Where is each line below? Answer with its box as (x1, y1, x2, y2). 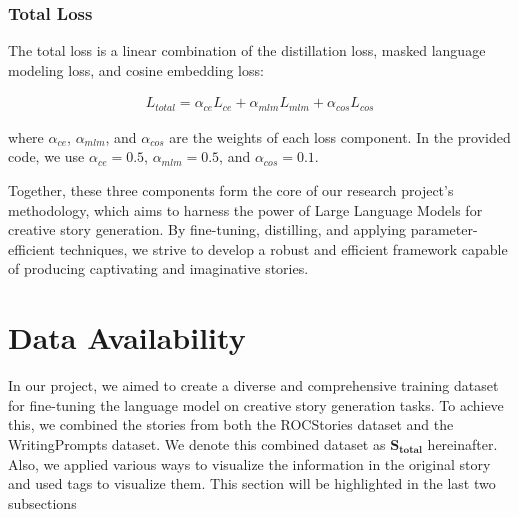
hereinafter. (427, 433, 498, 454)
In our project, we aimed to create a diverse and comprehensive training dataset (8, 375, 499, 396)
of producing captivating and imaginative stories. (8, 258, 309, 279)
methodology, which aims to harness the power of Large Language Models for (8, 199, 483, 220)
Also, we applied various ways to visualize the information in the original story (8, 453, 491, 474)
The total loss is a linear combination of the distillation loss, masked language (8, 40, 486, 61)
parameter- (410, 219, 478, 240)
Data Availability (8, 317, 246, 358)
